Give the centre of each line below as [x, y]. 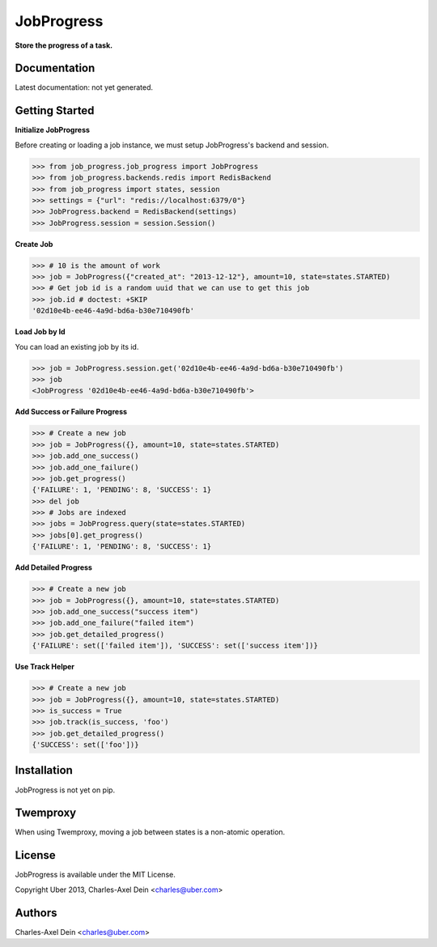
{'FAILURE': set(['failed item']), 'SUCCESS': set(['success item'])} [175, 646]
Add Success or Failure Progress [71, 412]
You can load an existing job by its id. [77, 346]
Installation [44, 770]
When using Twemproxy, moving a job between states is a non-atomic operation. [150, 832]
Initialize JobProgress [53, 130]
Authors [36, 913]
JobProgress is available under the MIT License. [95, 875]
